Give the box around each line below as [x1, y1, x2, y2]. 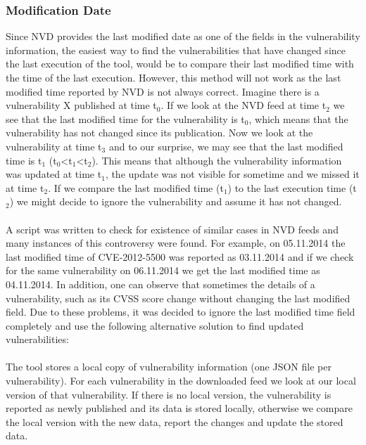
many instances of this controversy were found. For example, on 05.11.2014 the [6, 236, 346, 250]
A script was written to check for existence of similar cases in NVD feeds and [6, 221, 339, 236]
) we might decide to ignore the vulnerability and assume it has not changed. [9, 194, 342, 209]
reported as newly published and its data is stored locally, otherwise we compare [6, 401, 353, 415]
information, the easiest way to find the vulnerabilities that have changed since [6, 42, 346, 57]
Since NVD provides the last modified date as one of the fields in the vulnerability [6, 29, 360, 44]
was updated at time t [6, 167, 102, 181]
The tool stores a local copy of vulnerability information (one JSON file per [6, 359, 332, 374]
